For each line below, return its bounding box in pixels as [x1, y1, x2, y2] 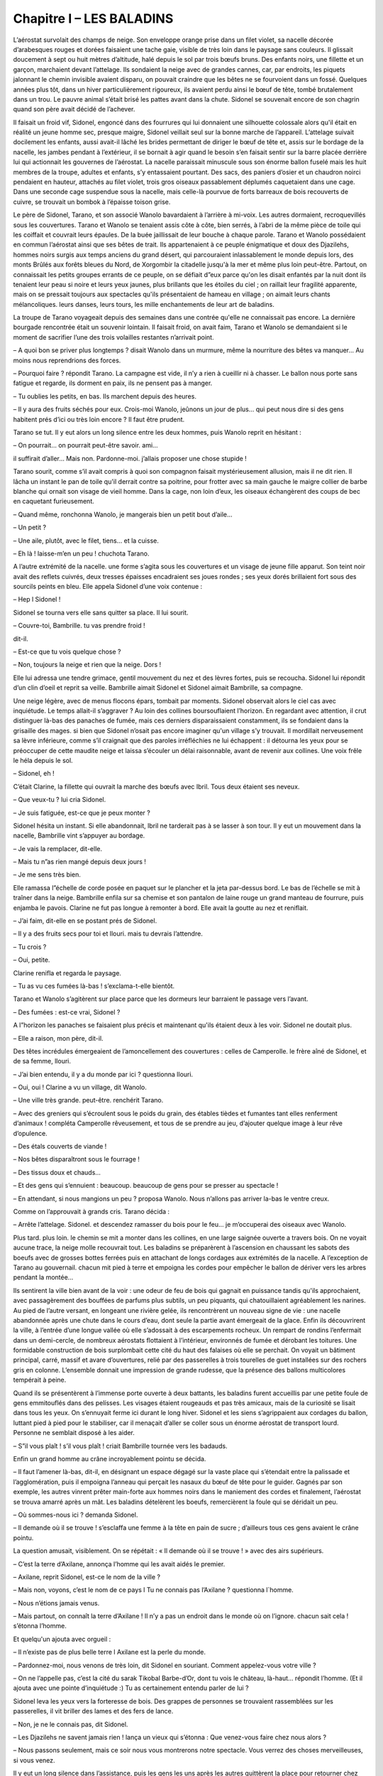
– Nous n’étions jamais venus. [13, 1598, 100, 1607]
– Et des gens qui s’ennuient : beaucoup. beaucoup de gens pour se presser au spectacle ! [13, 1181, 279, 1190]
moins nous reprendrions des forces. [13, 356, 121, 364]
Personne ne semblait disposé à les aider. [13, 1429, 135, 1437]
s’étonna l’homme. [13, 1622, 67, 1630]
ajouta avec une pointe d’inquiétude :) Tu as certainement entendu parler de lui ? [13, 1684, 249, 1692]
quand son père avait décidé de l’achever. [13, 105, 135, 114]
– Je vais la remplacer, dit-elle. [13, 844, 103, 852]
